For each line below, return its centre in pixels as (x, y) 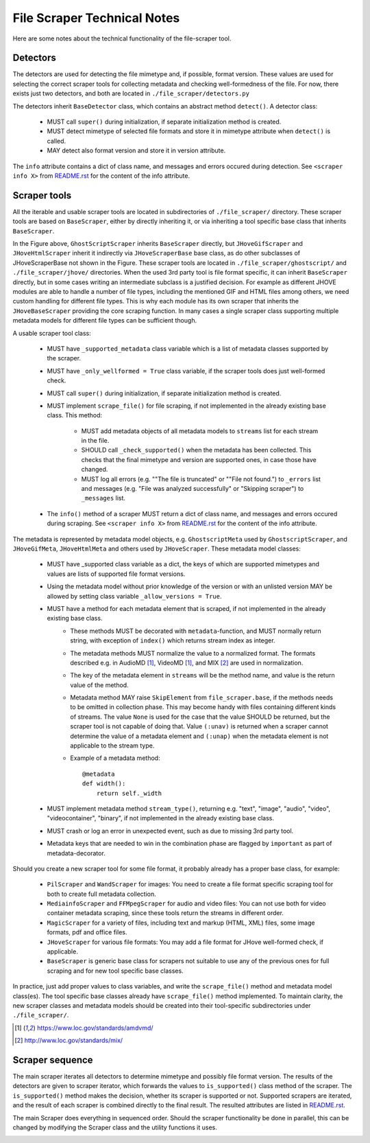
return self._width (129, 793)
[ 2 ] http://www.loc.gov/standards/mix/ (69, 1041)
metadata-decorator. (76, 853)
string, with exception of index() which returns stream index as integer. (173, 640)
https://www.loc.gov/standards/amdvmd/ (95, 1028)
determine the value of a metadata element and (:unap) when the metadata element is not (199, 736)
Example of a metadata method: (115, 758)
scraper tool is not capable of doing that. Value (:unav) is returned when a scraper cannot (199, 726)
